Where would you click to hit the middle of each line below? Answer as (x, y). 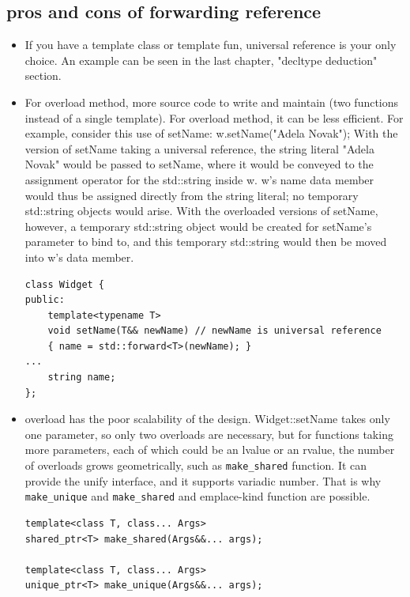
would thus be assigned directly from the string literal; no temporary (192, 195)
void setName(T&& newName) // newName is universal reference (214, 331)
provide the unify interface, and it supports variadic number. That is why (203, 480)
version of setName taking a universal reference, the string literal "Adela (199, 148)
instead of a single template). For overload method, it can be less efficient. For (214, 117)
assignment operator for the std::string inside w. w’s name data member (199, 179)
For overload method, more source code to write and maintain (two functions (212, 102)
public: (45, 300)
